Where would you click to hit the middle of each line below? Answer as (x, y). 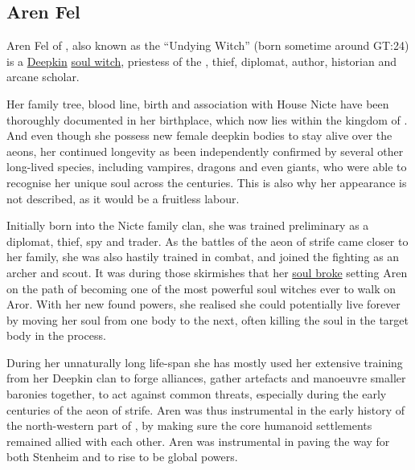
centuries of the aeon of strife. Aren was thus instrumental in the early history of (205, 409)
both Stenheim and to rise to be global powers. (122, 457)
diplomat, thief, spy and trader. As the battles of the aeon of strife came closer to (207, 241)
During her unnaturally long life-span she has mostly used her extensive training (205, 362)
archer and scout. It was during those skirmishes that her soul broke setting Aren (207, 272)
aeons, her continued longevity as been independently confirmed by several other (205, 151)
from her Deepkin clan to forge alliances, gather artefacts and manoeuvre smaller (206, 378)
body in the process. (56, 335)
